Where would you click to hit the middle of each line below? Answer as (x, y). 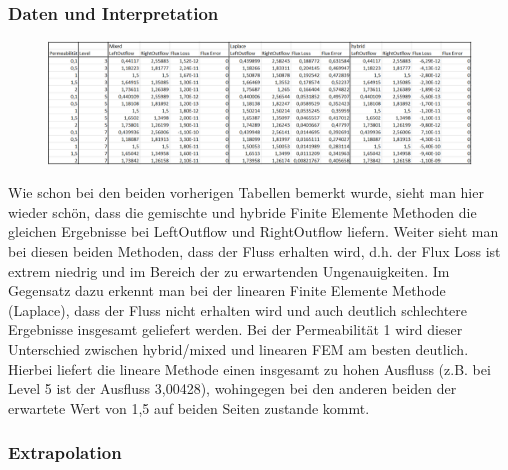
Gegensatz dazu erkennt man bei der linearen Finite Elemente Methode (227, 290)
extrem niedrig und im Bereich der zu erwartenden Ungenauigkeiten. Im (229, 270)
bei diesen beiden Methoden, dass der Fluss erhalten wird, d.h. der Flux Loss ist (254, 250)
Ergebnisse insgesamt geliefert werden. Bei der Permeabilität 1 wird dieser (235, 329)
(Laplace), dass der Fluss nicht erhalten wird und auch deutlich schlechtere (238, 309)
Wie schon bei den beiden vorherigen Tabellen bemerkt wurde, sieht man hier (246, 192)
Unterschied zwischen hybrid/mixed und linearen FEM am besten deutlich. (238, 348)
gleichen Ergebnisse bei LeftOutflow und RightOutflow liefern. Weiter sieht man (253, 231)
